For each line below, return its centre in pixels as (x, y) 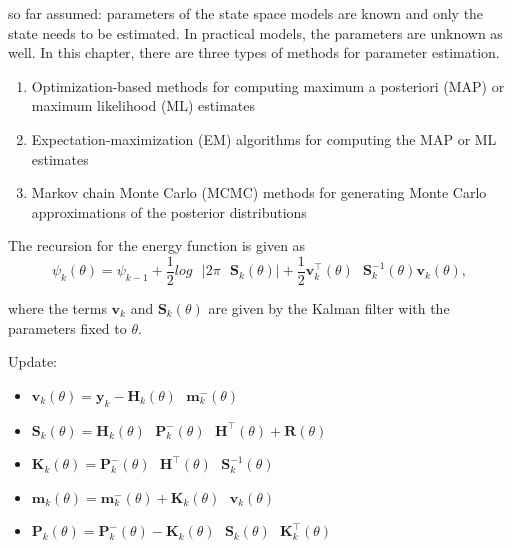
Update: (33, 361)
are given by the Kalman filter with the (329, 308)
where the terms (57, 308)
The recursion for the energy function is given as (157, 245)
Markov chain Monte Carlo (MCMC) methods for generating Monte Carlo (259, 192)
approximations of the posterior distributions (169, 211)
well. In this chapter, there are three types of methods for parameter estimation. (254, 52)
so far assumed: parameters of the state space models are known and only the (246, 13)
